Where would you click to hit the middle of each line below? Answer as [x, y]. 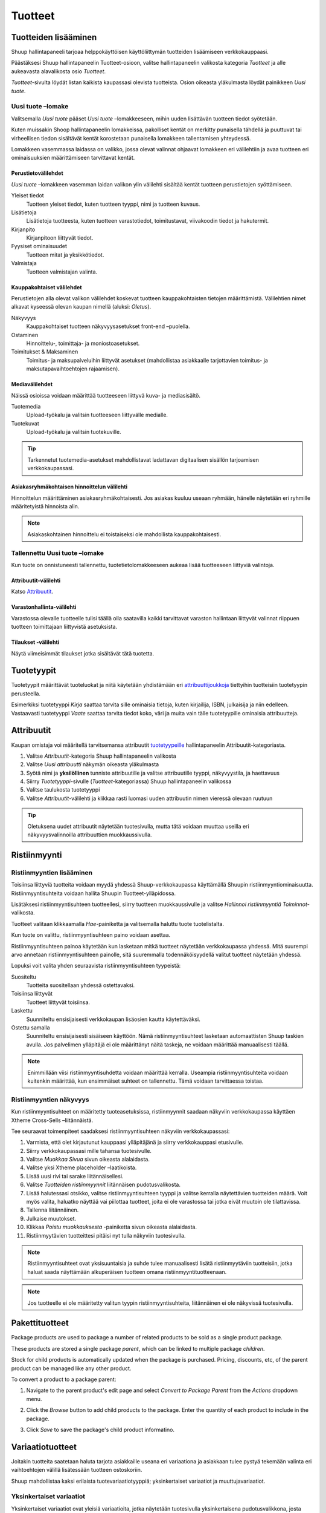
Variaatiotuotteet [44, 1447]
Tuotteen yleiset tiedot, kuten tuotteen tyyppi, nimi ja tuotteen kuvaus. [113, 204]
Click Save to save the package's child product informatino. [101, 1429]
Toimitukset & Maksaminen [45, 352]
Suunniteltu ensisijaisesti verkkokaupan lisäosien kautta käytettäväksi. [113, 1019]
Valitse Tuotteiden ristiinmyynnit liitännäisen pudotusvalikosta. [104, 1185]
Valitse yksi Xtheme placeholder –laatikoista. [81, 1167]
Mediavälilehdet [32, 384]
